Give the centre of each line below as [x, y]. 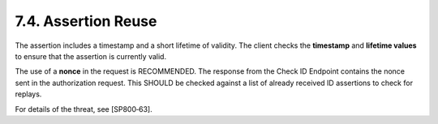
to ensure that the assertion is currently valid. [90, 56]
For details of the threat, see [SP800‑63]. [84, 109]
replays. [28, 94]
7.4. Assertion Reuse [86, 21]
